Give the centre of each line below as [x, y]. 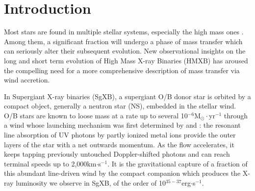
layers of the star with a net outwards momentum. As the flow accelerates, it [119, 144]
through [236, 115]
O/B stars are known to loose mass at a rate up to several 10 [96, 115]
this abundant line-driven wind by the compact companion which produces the [122, 173]
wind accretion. [27, 80]
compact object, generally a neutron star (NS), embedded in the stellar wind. [120, 106]
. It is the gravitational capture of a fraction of [178, 163]
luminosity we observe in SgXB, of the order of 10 [91, 183]
